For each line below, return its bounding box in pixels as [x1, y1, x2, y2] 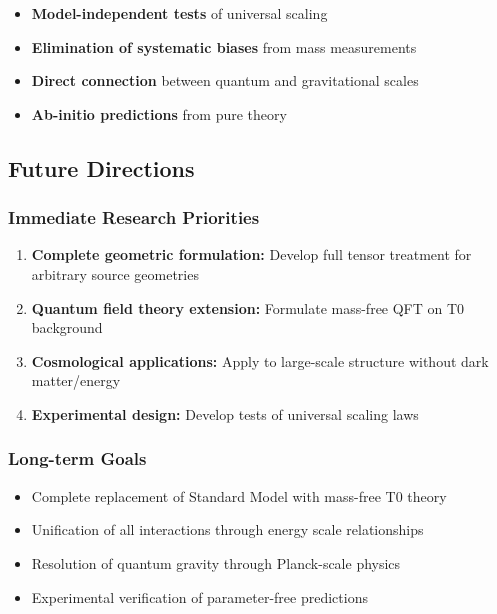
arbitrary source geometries [31, 263, 199, 284]
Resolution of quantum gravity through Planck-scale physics [31, 552, 401, 573]
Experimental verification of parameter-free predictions [31, 586, 368, 607]
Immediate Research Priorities [8, 205, 260, 230]
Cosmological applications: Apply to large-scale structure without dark [31, 350, 489, 371]
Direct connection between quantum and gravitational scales [31, 70, 419, 91]
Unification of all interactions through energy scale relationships [31, 519, 424, 540]
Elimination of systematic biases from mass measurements [31, 36, 417, 57]
